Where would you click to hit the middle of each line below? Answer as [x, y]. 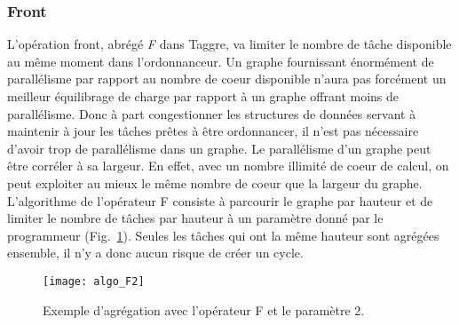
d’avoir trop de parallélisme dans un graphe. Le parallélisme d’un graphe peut [219, 148]
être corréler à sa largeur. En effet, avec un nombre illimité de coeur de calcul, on [228, 166]
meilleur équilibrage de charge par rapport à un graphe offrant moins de [203, 96]
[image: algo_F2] [94, 281]
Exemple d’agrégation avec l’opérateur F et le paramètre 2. [204, 309]
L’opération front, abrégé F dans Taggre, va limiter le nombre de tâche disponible [229, 44]
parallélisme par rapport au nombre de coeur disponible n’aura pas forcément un [227, 79]
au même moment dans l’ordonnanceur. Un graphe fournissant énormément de [221, 61]
